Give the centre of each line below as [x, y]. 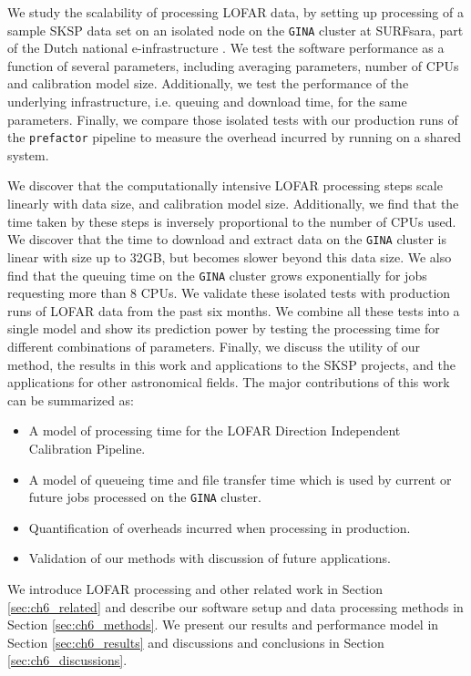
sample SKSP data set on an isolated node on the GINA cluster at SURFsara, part [235, 30]
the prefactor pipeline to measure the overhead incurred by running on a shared [235, 137]
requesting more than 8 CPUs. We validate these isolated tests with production [229, 293]
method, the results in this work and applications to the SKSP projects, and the [231, 364]
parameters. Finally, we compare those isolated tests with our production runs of [233, 119]
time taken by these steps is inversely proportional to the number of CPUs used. [232, 221]
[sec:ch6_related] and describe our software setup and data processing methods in [235, 606]
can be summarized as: [71, 399]
